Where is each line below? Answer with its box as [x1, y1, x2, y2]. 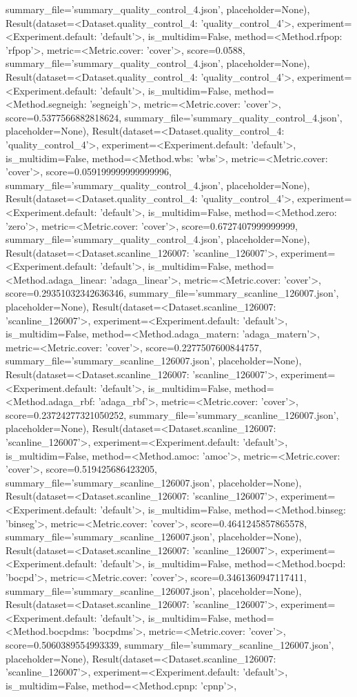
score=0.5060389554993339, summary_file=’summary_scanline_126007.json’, [6, 637, 334, 651]
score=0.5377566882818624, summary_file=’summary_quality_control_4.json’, [6, 110, 343, 124]
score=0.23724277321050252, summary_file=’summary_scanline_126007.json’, [6, 407, 339, 422]
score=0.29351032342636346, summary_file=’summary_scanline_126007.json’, [6, 286, 339, 300]
